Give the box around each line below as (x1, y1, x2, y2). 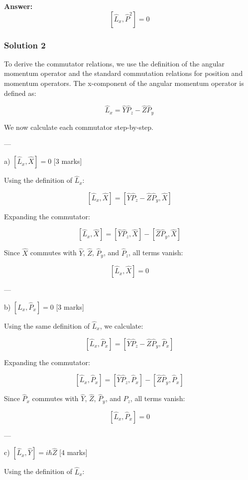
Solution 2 (4, 38, 46, 51)
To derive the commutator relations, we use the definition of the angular (4, 58, 225, 68)
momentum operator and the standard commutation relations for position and (4, 68, 243, 78)
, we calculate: (100, 320, 143, 331)
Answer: (4, 1, 33, 11)
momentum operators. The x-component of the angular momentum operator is (4, 78, 244, 88)
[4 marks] (59, 447, 88, 458)
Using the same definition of (4, 320, 90, 331)
